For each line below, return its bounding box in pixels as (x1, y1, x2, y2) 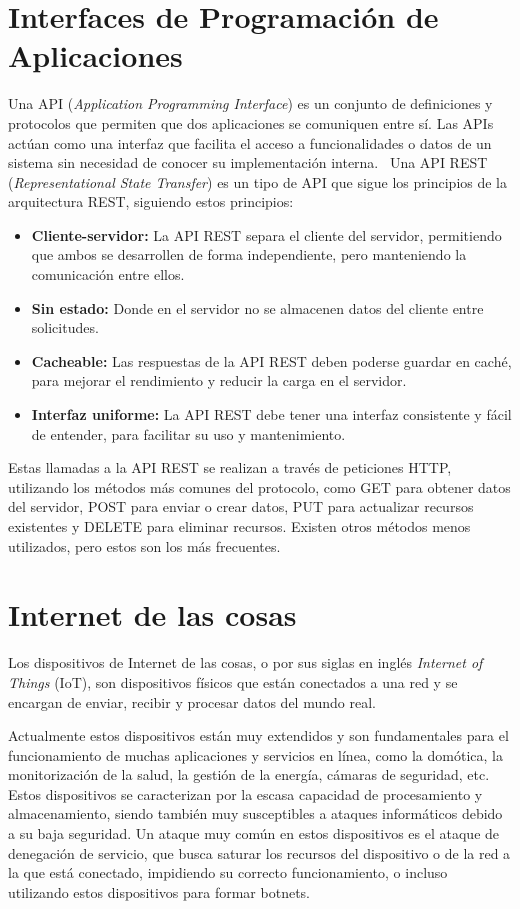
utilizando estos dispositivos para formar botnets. (8, 881, 310, 902)
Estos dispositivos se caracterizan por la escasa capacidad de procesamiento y (8, 783, 483, 804)
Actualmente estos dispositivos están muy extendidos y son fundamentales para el (8, 725, 509, 746)
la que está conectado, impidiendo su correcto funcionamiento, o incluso (8, 862, 448, 883)
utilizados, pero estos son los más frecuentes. (8, 535, 281, 556)
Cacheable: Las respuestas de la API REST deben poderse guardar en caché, (31, 350, 512, 371)
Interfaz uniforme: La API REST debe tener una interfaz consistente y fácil (31, 404, 512, 425)
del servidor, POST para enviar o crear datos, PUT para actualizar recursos (8, 496, 474, 517)
